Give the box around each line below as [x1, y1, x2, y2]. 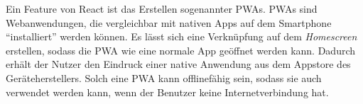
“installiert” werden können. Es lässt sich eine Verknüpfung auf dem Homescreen [6, 29, 357, 44]
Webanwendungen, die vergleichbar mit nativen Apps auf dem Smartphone [6, 15, 332, 30]
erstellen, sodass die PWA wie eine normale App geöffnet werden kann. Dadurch [6, 42, 356, 57]
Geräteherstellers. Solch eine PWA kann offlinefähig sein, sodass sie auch [6, 70, 322, 85]
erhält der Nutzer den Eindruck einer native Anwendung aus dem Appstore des [6, 57, 351, 71]
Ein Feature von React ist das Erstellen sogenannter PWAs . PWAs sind [6, 1, 318, 16]
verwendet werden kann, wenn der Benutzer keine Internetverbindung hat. [6, 84, 329, 99]
